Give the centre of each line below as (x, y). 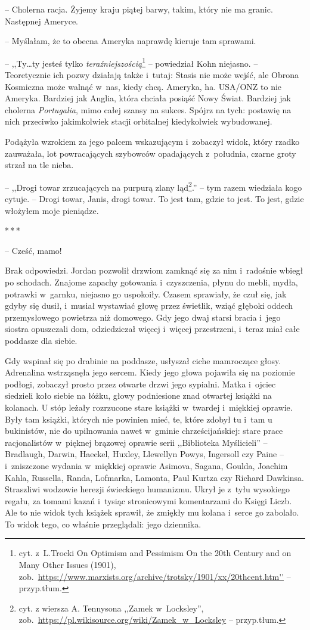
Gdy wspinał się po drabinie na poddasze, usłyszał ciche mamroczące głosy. (143, 360)
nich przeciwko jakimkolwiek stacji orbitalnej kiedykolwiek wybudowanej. (139, 121)
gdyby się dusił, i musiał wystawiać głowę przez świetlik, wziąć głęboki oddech (149, 305)
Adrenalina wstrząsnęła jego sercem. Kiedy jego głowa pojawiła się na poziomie (150, 372)
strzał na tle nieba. (39, 165)
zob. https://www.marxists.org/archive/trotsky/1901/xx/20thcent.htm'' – (155, 576)
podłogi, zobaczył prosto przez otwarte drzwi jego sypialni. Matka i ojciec (140, 384)
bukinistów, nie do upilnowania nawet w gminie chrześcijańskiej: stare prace (144, 431)
